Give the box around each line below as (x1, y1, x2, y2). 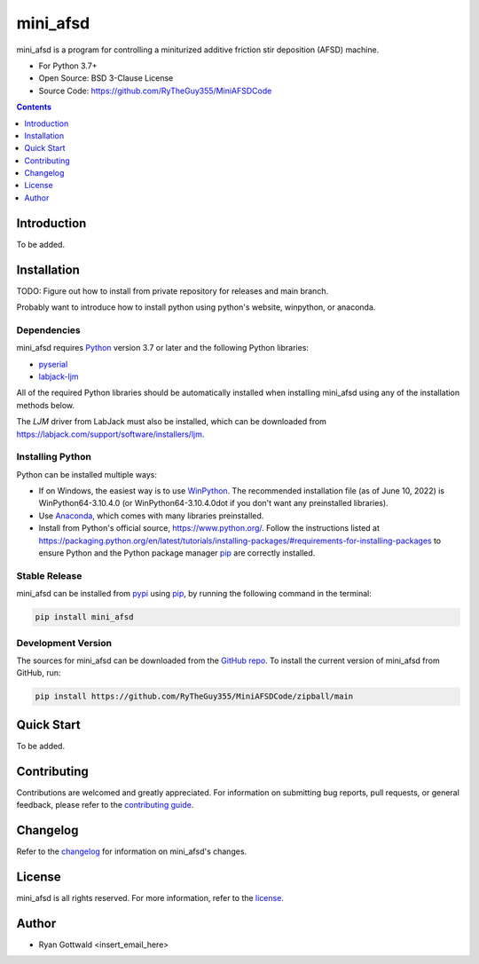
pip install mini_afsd (35, 612, 134, 622)
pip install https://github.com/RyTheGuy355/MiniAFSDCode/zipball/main (35, 691, 354, 701)
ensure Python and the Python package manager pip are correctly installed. (38, 548, 316, 558)
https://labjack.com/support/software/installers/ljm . (16, 429, 205, 439)
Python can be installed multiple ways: (16, 469, 157, 479)
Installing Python (16, 451, 92, 463)
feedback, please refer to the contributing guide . (16, 800, 194, 810)
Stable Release (16, 569, 82, 581)
